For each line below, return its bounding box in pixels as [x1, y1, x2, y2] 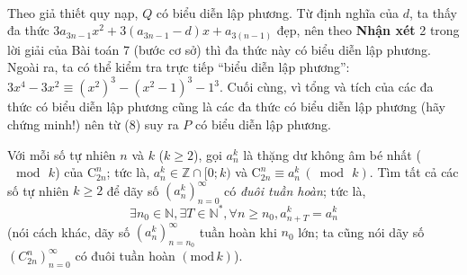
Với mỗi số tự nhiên [7, 145, 116, 164]
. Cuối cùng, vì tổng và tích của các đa [219, 77, 434, 96]
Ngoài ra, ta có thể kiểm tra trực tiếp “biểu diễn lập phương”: [7, 58, 350, 76]
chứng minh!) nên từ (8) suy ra [7, 114, 179, 133]
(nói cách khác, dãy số [7, 222, 130, 241]
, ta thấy [409, 3, 457, 22]
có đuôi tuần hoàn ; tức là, [224, 181, 366, 200]
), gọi [193, 145, 222, 164]
